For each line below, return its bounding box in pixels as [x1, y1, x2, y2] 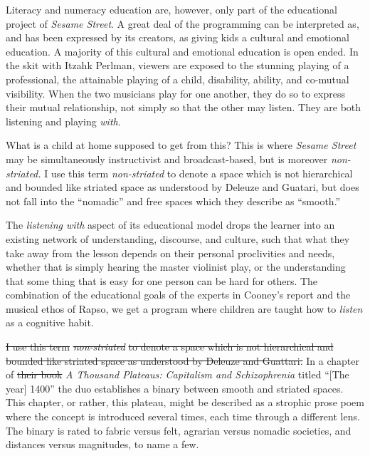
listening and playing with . [6, 113, 121, 128]
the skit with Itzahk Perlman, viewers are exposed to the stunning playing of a [6, 58, 349, 73]
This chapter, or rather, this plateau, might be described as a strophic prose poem [6, 395, 364, 410]
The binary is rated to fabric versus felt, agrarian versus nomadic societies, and [6, 423, 351, 437]
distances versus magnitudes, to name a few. [6, 437, 199, 452]
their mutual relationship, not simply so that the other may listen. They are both [6, 100, 361, 115]
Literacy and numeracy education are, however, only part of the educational [6, 2, 337, 16]
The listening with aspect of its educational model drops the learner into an [6, 217, 335, 232]
